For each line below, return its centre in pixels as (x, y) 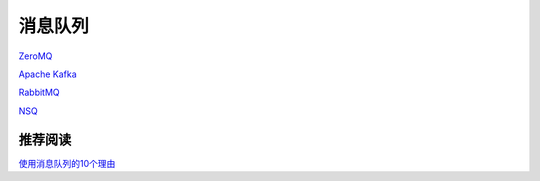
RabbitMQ (39, 92)
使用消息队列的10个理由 (67, 163)
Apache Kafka (47, 74)
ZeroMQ (35, 56)
